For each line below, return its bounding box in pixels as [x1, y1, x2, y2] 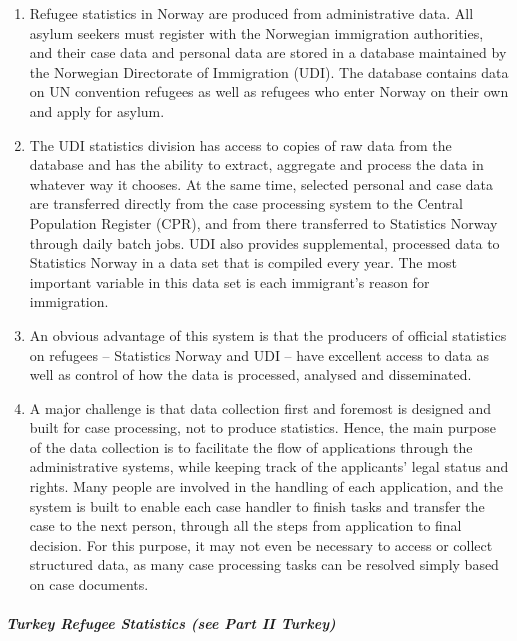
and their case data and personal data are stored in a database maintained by [29, 42, 507, 63]
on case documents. [29, 574, 149, 595]
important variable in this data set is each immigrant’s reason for [29, 271, 430, 292]
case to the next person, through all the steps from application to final [29, 515, 462, 536]
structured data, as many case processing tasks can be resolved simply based [29, 554, 499, 575]
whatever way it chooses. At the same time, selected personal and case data [29, 173, 494, 194]
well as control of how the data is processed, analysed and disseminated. [29, 364, 472, 385]
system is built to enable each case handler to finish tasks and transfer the [29, 495, 485, 516]
